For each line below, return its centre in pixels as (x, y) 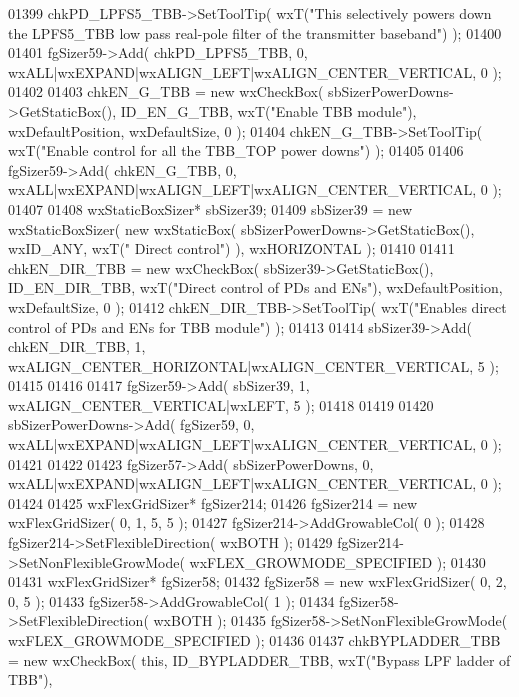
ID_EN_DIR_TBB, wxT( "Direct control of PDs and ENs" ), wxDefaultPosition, (255, 287)
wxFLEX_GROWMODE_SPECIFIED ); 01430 (337, 561)
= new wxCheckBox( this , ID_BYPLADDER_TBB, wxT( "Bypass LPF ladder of (259, 659)
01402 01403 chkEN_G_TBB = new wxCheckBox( (166, 91)
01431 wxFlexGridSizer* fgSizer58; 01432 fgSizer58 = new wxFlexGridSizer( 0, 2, (257, 581)
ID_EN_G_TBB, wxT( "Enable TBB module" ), (268, 110)
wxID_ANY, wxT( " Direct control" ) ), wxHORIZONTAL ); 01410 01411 (231, 248)
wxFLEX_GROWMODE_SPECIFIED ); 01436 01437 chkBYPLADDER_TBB (254, 640)
